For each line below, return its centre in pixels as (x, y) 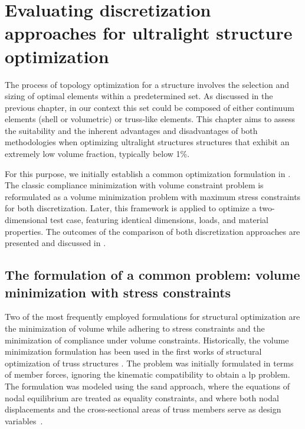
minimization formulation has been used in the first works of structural (133, 351)
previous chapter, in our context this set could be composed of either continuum (150, 107)
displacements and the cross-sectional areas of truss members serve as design (143, 409)
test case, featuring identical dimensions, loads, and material (159, 220)
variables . (24, 420)
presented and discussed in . (55, 243)
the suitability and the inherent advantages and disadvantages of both (131, 130)
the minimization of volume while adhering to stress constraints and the (135, 328)
